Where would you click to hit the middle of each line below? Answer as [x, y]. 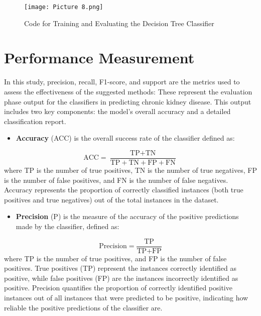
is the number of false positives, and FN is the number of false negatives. [116, 180]
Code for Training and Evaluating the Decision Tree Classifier [119, 23]
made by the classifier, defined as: [68, 226]
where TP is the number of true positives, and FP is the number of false [115, 258]
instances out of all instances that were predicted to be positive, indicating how [126, 297]
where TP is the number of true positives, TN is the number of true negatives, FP [130, 170]
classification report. [35, 121]
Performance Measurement [99, 58]
